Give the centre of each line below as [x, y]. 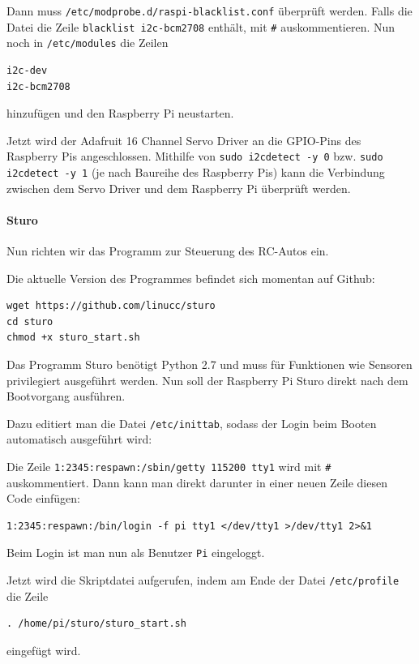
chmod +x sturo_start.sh [73, 338]
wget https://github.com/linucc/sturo [111, 306]
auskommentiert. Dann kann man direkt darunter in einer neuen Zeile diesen [197, 482]
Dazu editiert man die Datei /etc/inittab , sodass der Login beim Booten [192, 423]
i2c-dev [27, 70]
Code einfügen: [44, 498]
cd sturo [30, 321]
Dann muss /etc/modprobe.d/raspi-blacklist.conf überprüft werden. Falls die [209, 11]
